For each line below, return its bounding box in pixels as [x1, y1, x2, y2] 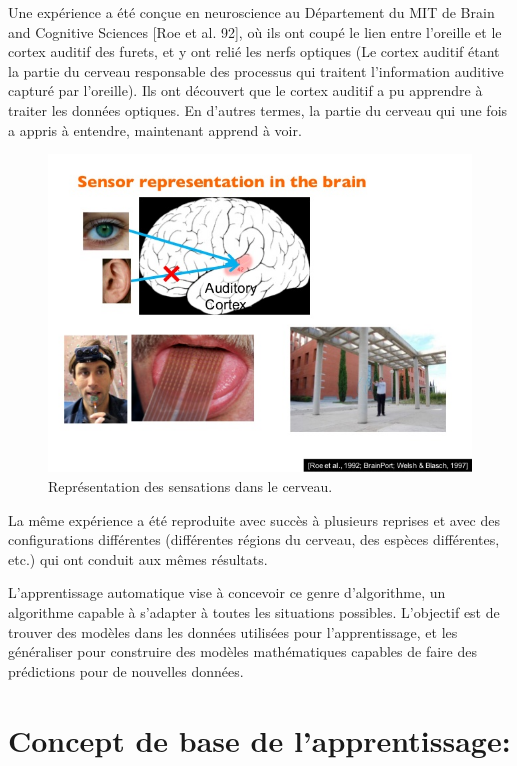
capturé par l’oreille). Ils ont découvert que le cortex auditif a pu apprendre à [8, 80, 483, 101]
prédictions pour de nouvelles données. [8, 660, 244, 681]
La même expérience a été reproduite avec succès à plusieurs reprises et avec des [8, 509, 500, 530]
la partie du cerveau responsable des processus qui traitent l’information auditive [8, 60, 504, 81]
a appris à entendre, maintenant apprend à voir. [8, 119, 302, 140]
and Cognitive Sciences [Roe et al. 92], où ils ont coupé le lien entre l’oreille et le [8, 21, 502, 42]
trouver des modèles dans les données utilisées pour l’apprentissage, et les [8, 621, 458, 642]
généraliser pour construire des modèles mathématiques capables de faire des [8, 641, 477, 662]
